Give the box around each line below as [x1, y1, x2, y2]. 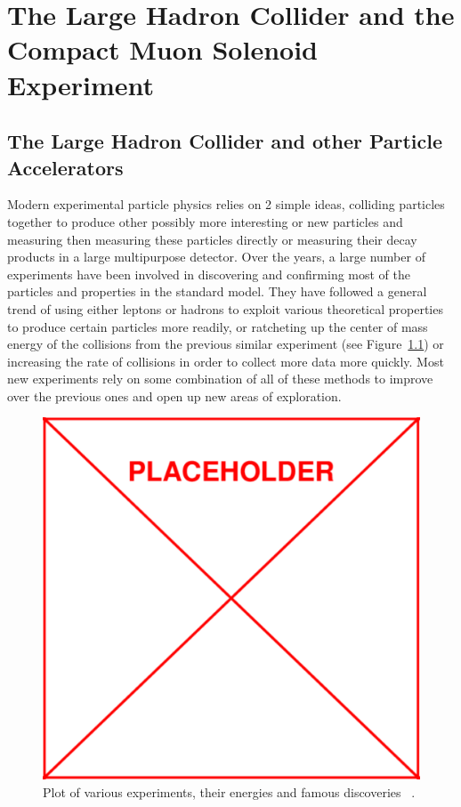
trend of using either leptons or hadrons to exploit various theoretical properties [7, 299, 443, 318]
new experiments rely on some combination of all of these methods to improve [7, 369, 433, 388]
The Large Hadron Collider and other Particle [7, 127, 443, 155]
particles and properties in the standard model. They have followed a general [7, 282, 427, 301]
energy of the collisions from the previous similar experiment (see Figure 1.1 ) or [7, 335, 444, 353]
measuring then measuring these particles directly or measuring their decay [7, 230, 417, 248]
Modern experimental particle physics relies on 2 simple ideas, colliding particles [7, 195, 445, 214]
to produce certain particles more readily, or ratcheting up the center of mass [7, 317, 428, 335]
